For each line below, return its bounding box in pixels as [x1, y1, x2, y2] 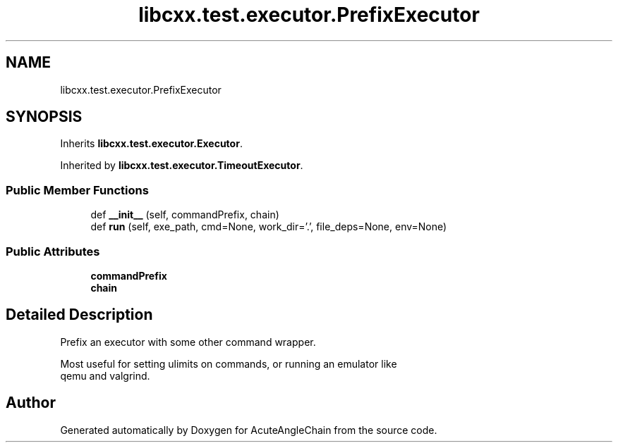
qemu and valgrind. [60, 369, 150, 382]
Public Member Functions [6, 182, 149, 197]
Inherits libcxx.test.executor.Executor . [60, 137, 243, 150]
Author [6, 394, 56, 412]
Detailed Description [6, 306, 153, 324]
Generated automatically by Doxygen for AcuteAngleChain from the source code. [60, 423, 437, 436]
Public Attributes [6, 244, 100, 259]
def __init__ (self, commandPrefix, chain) [90, 209, 279, 221]
